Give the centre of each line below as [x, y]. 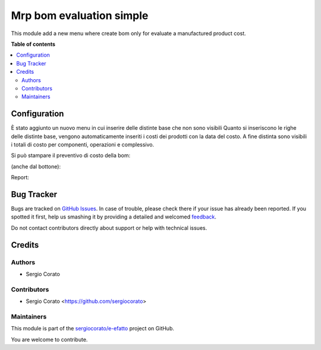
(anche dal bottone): [36, 166]
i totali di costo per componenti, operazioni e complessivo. [83, 144]
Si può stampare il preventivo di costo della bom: [71, 155]
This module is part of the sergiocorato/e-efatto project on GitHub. [93, 329]
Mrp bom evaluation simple [80, 15]
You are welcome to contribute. [49, 339]
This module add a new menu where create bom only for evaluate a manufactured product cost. [128, 33]
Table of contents [33, 44]
